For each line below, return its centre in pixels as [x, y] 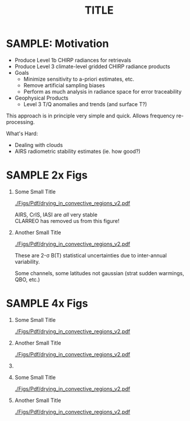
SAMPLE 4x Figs [47, 304]
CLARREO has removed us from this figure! [67, 221]
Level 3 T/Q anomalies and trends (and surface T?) [85, 104]
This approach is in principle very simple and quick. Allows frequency [91, 116]
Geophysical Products [42, 98]
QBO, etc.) [27, 279]
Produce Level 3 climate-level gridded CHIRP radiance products [92, 66]
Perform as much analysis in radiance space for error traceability [102, 91]
